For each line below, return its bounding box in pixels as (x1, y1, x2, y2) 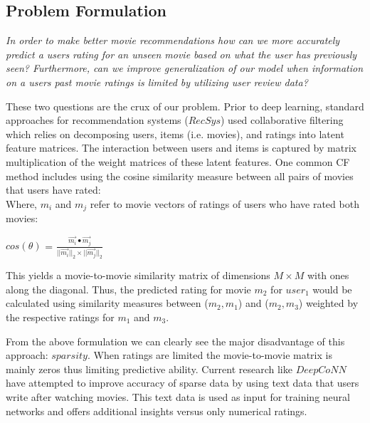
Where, (6, 196, 37, 211)
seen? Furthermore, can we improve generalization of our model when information (6, 61, 364, 75)
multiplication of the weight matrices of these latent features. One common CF (6, 154, 350, 169)
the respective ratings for (6, 309, 115, 324)
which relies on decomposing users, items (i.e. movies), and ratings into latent (6, 126, 344, 141)
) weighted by (298, 296, 359, 310)
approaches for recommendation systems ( (6, 113, 189, 127)
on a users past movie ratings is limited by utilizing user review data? (6, 74, 308, 89)
